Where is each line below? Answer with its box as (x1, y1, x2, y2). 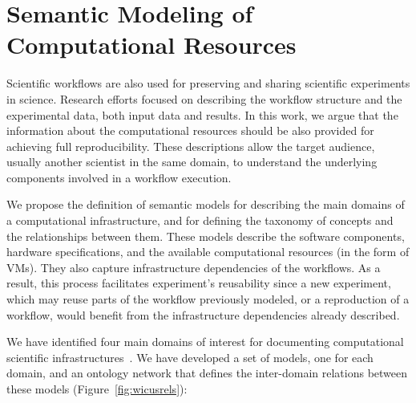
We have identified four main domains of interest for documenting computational (6, 333, 404, 350)
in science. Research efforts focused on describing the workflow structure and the (6, 90, 402, 107)
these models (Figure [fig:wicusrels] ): (6, 381, 188, 397)
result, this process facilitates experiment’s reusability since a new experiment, (6, 275, 391, 291)
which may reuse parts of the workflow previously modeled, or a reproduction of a (6, 291, 410, 307)
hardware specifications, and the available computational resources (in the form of (6, 243, 410, 260)
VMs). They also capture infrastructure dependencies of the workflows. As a (6, 258, 381, 275)
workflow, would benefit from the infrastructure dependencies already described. (6, 306, 400, 323)
